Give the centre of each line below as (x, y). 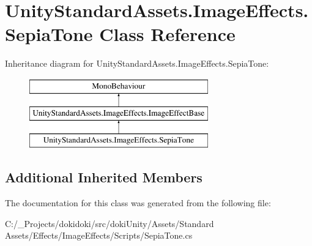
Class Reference (167, 34)
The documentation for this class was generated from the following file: (138, 203)
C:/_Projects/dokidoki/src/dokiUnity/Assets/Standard (110, 223)
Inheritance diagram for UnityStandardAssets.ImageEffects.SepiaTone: (137, 63)
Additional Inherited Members (104, 177)
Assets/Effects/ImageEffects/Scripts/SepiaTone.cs (99, 235)
